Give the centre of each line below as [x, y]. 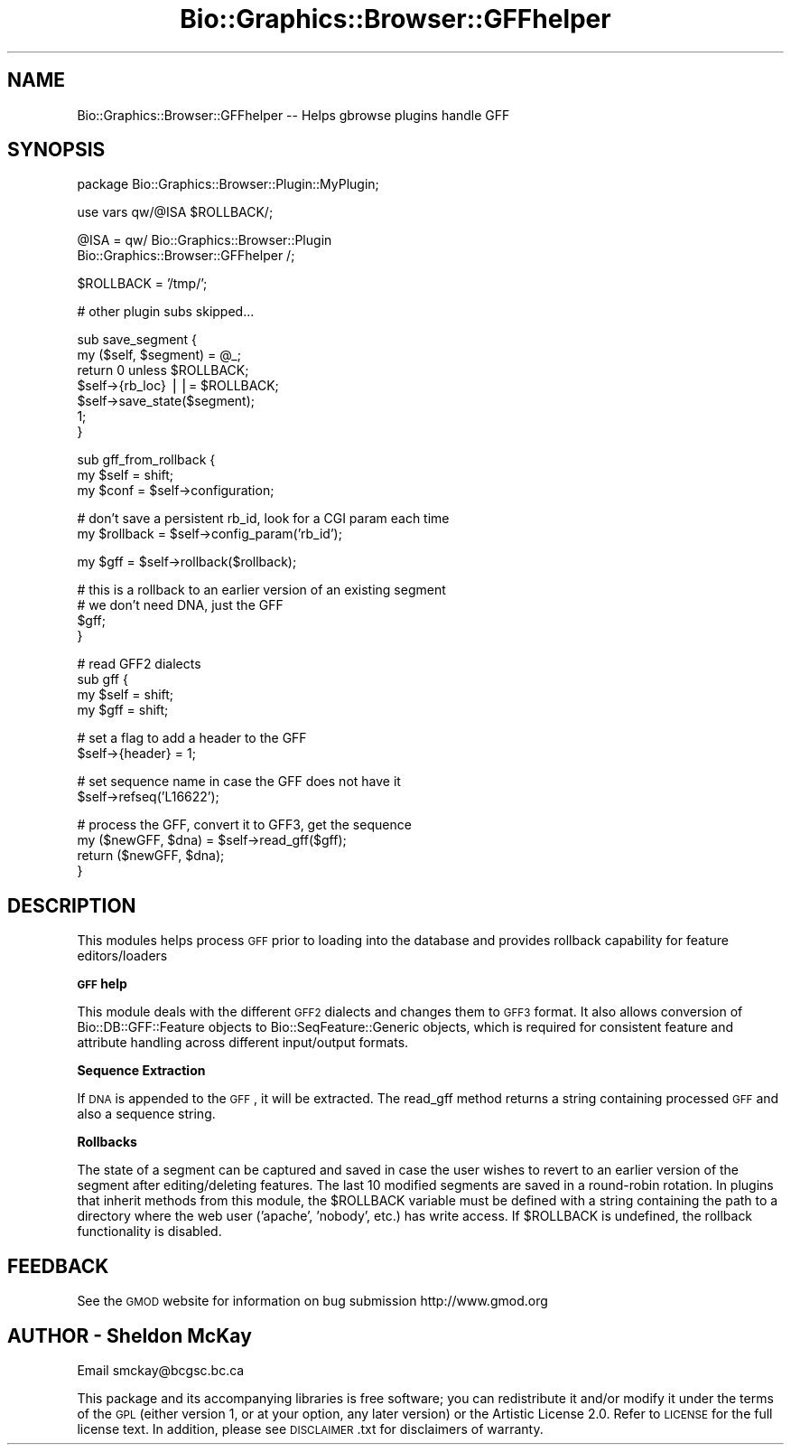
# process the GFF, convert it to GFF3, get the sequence [244, 825]
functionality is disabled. [149, 1232]
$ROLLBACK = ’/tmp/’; [142, 284]
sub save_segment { [137, 340]
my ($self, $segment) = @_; [159, 355]
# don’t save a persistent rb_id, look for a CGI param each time [263, 519]
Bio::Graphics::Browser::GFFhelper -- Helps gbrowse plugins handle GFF [293, 115]
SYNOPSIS [56, 150]
